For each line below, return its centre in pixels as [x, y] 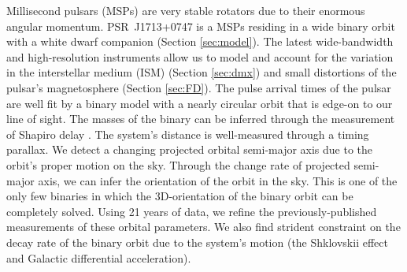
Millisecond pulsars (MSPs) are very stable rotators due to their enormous [186, 10]
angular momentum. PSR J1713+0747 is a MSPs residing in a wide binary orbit [201, 26]
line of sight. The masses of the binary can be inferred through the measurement [201, 119]
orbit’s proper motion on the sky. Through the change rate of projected [178, 164]
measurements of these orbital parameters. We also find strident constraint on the [203, 227]
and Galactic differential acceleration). [99, 257]
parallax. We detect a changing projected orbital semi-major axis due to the [190, 149]
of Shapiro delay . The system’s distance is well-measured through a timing [188, 134]
